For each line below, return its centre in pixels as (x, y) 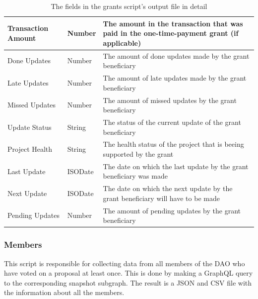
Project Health (30, 149)
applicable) (122, 43)
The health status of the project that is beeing (173, 144)
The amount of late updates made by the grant (175, 78)
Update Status (30, 127)
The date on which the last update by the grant (176, 166)
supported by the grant (138, 153)
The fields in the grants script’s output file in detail (129, 6)
